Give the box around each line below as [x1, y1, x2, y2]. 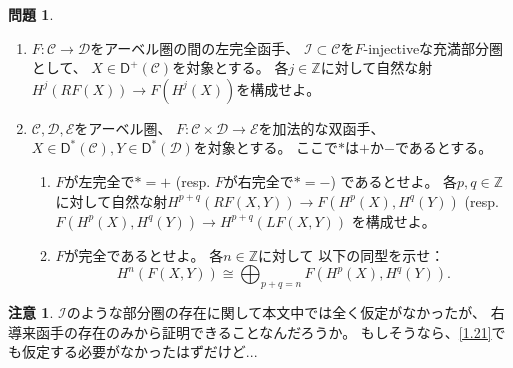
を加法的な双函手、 [258, 117, 385, 138]
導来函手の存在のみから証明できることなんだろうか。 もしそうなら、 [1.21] [8, 321, 492, 342]
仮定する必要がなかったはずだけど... [21, 341, 258, 362]
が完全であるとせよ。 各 [64, 244, 224, 265]
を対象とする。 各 [172, 57, 289, 78]
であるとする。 [394, 137, 493, 158]
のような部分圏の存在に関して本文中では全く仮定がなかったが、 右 [66, 301, 505, 322]
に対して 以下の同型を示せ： [257, 244, 445, 265]
